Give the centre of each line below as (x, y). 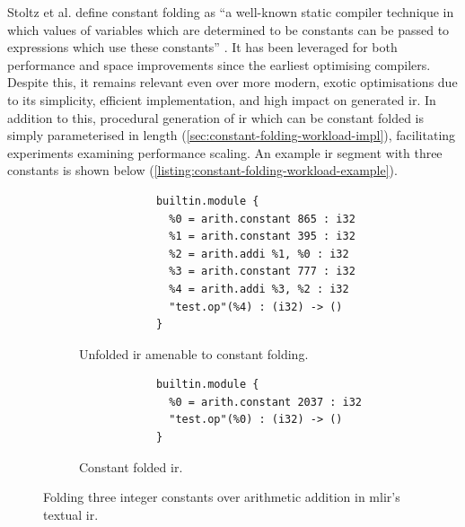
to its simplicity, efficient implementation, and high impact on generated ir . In (222, 99)
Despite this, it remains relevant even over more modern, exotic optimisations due (232, 82)
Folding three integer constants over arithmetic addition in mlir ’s (222, 497)
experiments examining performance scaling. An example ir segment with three (225, 152)
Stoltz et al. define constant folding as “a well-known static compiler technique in (231, 12)
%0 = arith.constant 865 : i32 (262, 219)
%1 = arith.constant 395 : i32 (262, 237)
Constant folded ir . (131, 466)
